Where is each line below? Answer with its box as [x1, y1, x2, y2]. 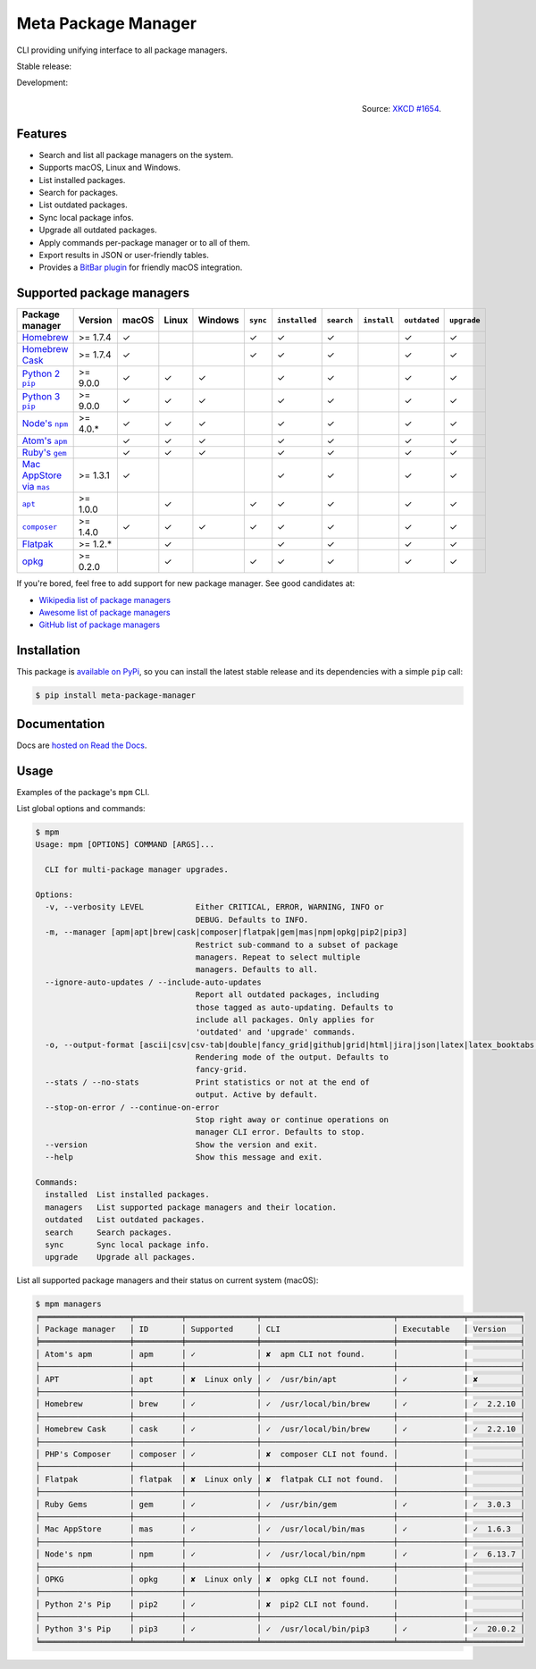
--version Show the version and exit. [45, 1139, 319, 1150]
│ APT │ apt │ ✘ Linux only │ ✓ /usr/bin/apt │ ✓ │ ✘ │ [35, 1374, 526, 1384]
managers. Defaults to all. [195, 965, 319, 975]
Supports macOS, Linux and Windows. [38, 162, 180, 173]
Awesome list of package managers [38, 608, 171, 617]
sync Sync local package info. [45, 1239, 210, 1250]
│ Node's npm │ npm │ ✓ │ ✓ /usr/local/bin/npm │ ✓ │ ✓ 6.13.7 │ [35, 1549, 526, 1559]
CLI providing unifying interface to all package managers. [16, 45, 228, 55]
